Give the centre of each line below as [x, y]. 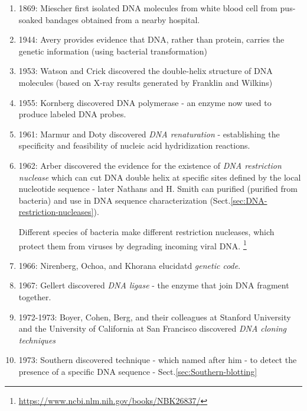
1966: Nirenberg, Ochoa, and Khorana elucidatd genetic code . [130, 265]
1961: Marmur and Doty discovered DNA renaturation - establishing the [149, 134]
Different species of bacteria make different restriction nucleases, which [146, 231]
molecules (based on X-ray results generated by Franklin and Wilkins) [146, 82]
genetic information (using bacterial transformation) [113, 51]
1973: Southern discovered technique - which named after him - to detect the [158, 360]
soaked [31, 19]
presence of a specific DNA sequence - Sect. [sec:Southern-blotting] [138, 371]
